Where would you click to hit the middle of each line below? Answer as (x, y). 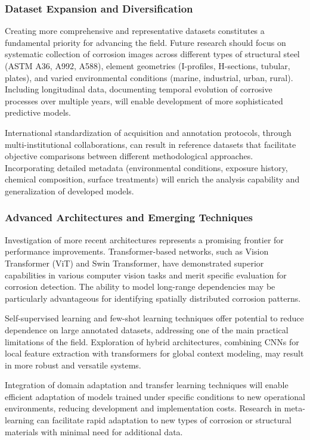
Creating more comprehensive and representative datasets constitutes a (135, 31)
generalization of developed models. (69, 190)
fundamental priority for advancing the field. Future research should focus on (145, 42)
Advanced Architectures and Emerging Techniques (129, 217)
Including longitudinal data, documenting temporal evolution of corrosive (139, 89)
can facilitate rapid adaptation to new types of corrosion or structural (164, 420)
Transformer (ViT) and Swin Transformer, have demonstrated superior (134, 263)
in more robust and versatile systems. (73, 365)
